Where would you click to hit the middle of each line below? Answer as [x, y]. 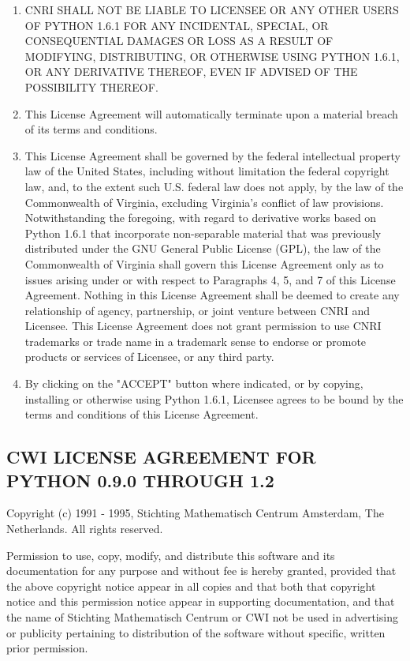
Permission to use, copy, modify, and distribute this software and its [171, 555]
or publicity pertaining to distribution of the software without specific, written [196, 632]
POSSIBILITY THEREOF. [91, 86]
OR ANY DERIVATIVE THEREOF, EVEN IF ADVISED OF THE [191, 71]
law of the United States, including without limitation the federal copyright [207, 171]
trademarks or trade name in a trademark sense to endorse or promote [196, 341]
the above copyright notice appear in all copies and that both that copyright [191, 586]
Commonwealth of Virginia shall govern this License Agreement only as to [204, 263]
